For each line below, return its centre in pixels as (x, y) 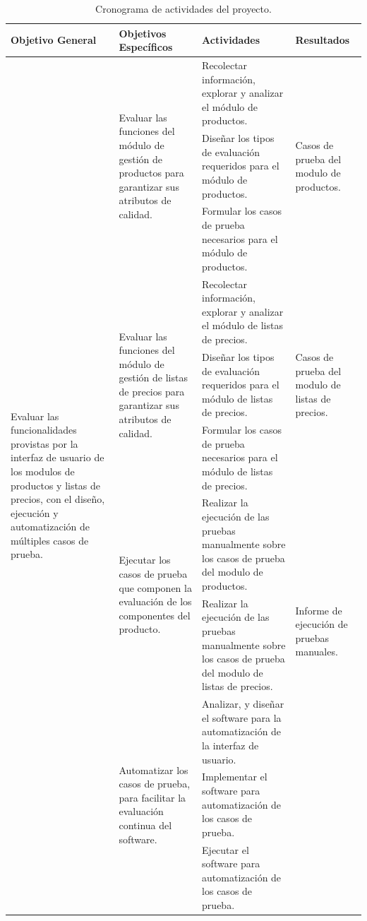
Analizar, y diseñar (243, 704)
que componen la (155, 587)
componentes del (155, 615)
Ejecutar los (145, 560)
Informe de (319, 610)
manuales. (317, 652)
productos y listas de (56, 485)
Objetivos (143, 33)
